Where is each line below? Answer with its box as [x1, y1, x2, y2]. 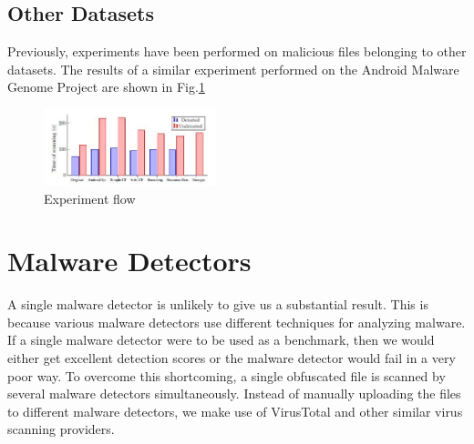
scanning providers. [7, 419, 115, 439]
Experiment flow [44, 188, 136, 207]
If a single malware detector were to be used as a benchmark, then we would [7, 330, 435, 349]
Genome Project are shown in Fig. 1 [7, 77, 205, 96]
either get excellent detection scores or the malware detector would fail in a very [7, 348, 456, 368]
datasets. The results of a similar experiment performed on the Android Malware [7, 59, 459, 78]
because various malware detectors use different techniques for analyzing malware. [7, 312, 466, 331]
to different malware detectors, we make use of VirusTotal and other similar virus [7, 401, 463, 420]
